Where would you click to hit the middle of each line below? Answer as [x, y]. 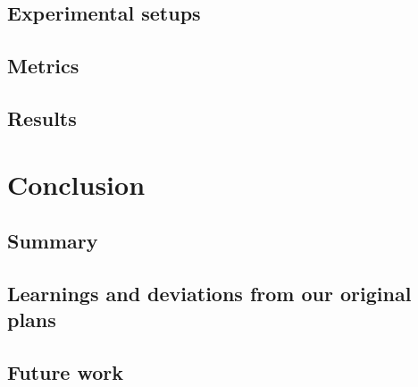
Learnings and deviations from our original [209, 293]
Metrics [43, 66]
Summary [53, 241]
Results [42, 118]
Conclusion [76, 184]
